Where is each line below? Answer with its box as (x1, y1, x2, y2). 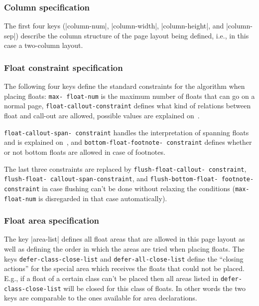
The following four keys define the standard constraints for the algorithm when (4, 81, 245, 91)
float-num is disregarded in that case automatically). (4, 193, 167, 203)
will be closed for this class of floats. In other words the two (63, 283, 246, 293)
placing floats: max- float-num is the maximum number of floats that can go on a (4, 90, 255, 101)
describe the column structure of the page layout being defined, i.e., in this (20, 30, 249, 40)
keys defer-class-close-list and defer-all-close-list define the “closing (4, 253, 244, 264)
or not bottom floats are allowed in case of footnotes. (4, 147, 165, 157)
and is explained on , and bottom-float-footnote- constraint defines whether (4, 137, 252, 147)
